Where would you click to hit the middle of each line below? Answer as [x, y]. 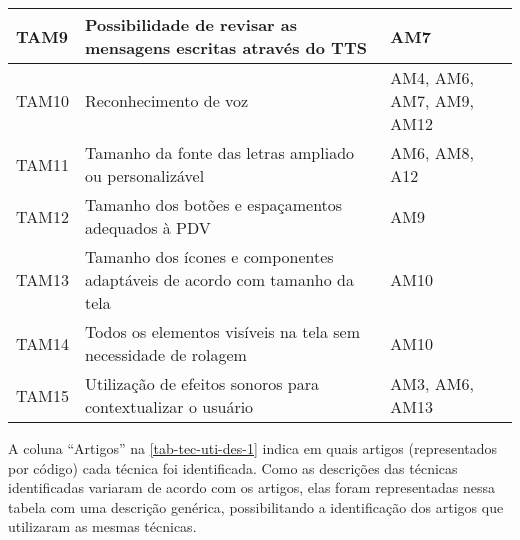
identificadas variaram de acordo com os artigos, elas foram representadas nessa [251, 487]
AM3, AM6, [432, 383]
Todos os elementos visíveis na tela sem [222, 331]
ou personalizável [144, 175]
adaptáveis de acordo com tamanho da [219, 279]
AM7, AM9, [432, 100]
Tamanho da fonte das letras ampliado [219, 152]
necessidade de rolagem [165, 354]
